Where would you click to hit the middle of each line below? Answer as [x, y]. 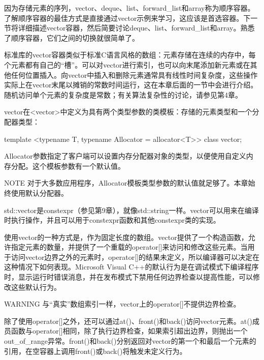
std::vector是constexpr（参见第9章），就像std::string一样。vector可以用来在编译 [131, 210]
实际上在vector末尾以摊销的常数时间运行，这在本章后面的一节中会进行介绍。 [131, 85]
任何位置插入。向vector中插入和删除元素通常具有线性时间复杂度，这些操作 [134, 74]
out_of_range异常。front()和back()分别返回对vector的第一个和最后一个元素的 [130, 341]
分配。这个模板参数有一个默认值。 [68, 166]
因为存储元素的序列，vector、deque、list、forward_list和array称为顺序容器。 [129, 8]
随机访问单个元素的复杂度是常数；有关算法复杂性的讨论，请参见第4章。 [123, 94]
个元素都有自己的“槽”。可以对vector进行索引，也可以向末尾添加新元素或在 [127, 64]
